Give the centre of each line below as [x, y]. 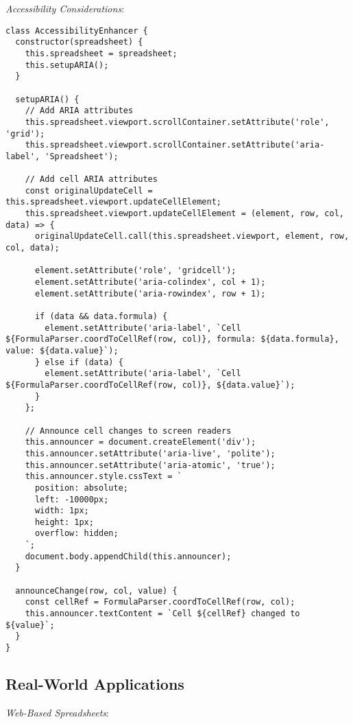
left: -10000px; [72, 499]
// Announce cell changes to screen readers [128, 431]
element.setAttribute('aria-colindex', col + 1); [150, 282]
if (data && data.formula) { [101, 316]
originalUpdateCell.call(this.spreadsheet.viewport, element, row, [192, 236]
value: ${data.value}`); [62, 350]
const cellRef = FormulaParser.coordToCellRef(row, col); [160, 602]
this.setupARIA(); [67, 65]
